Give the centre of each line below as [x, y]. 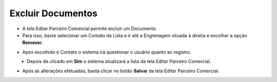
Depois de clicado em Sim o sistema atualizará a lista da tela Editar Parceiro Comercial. [119, 62]
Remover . [33, 43]
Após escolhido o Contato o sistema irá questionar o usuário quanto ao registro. [107, 52]
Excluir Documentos [53, 13]
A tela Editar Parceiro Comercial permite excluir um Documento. [90, 29]
